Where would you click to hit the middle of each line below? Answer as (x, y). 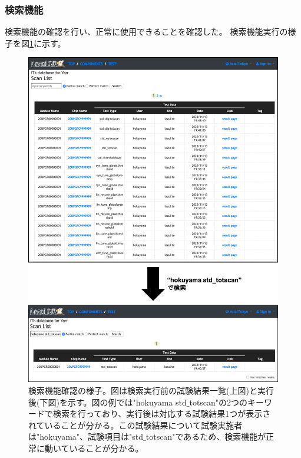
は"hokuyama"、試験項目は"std (86, 436)
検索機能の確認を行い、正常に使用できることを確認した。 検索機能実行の (146, 32)
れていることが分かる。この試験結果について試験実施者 (135, 425)
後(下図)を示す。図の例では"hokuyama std (107, 402)
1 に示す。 (48, 43)
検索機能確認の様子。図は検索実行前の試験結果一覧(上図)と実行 (151, 390)
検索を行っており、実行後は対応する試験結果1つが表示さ (162, 413)
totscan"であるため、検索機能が (206, 436)
